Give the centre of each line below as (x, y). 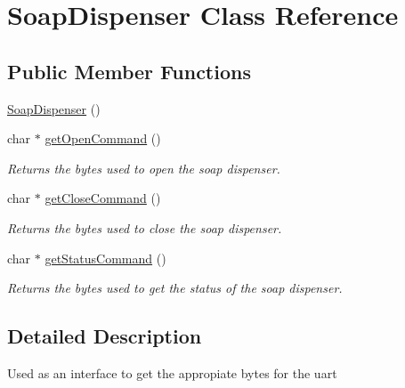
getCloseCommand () (103, 198)
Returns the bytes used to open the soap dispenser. (144, 168)
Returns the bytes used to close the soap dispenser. (145, 227)
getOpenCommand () (103, 138)
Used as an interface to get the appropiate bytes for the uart (172, 372)
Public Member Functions (129, 71)
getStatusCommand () (105, 258)
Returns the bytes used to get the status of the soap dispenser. (175, 288)
